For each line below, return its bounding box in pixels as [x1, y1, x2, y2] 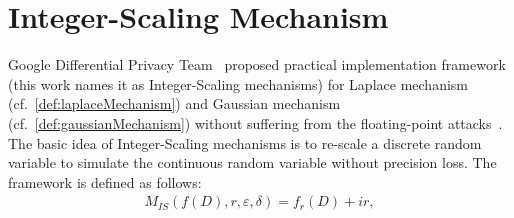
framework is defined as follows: [8, 171, 202, 192]
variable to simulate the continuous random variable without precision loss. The [8, 152, 497, 173]
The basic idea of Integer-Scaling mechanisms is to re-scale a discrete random [8, 132, 482, 153]
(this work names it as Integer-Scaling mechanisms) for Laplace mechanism [8, 73, 468, 94]
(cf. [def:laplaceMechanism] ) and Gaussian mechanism [8, 93, 341, 114]
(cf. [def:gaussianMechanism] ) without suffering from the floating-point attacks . [8, 112, 503, 133]
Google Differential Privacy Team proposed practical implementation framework [8, 54, 506, 75]
